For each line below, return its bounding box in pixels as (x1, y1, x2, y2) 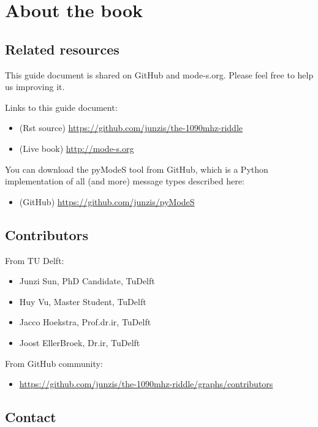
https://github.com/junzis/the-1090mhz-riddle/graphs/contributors (19, 377, 273, 390)
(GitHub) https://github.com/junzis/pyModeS (19, 195, 195, 208)
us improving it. (5, 80, 65, 93)
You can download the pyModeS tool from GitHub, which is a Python (5, 162, 268, 175)
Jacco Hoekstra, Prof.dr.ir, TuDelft (19, 316, 151, 328)
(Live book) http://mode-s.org (19, 142, 134, 154)
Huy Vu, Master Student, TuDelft (19, 295, 146, 308)
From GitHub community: (5, 357, 103, 369)
